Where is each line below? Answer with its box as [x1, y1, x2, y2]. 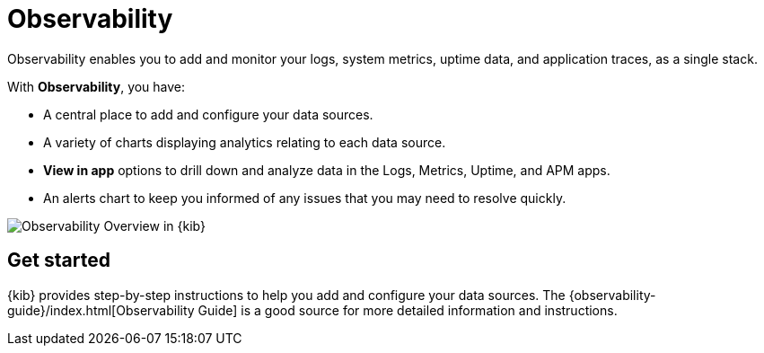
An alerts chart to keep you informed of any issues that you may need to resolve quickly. [43, 190, 566, 206]
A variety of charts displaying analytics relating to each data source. [43, 134, 446, 150]
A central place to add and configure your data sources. [43, 106, 373, 122]
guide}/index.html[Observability [7, 302, 195, 318]
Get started [7, 249, 110, 272]
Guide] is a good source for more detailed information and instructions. [198, 302, 618, 318]
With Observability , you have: [7, 78, 186, 94]
